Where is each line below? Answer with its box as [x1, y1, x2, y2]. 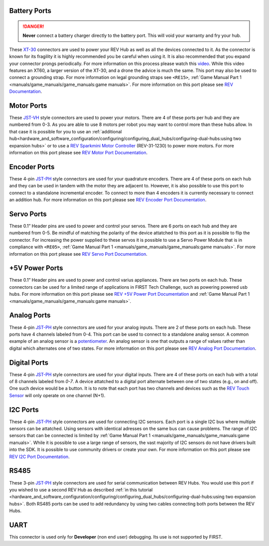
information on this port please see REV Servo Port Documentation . [9, 251, 147, 257]
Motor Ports [9, 101, 47, 110]
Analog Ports [9, 311, 51, 320]
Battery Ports [9, 6, 52, 15]
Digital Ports [9, 358, 49, 367]
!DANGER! [22, 23, 44, 29]
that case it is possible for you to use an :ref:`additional [9, 128, 122, 134]
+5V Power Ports [9, 264, 63, 272]
